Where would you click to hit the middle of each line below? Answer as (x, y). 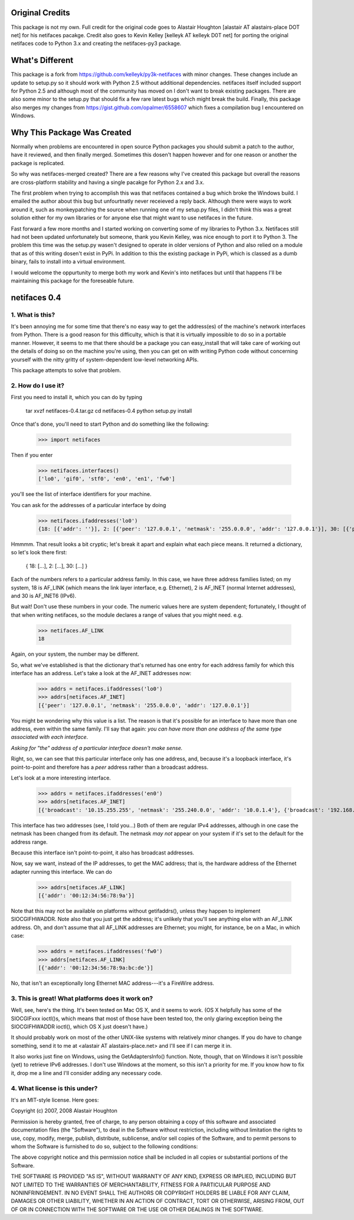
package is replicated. (38, 163)
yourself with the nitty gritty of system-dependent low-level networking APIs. (105, 359)
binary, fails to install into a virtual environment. (68, 262)
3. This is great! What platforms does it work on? (82, 998)
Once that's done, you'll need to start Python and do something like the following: (110, 424)
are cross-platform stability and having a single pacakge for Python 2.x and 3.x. (108, 182)
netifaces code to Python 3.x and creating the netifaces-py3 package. (96, 44)
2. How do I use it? (38, 385)
